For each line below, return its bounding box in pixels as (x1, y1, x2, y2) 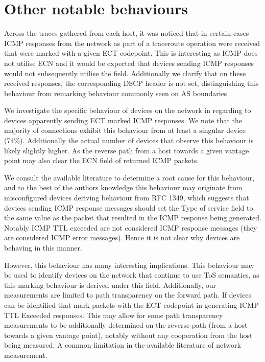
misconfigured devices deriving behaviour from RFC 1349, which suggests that (4, 192, 249, 203)
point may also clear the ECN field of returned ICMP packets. (4, 155, 199, 166)
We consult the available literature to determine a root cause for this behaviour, (4, 172, 255, 183)
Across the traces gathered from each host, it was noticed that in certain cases (4, 28, 249, 38)
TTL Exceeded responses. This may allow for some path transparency (4, 309, 223, 320)
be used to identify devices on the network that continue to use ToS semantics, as (4, 269, 259, 280)
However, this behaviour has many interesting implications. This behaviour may (4, 259, 254, 270)
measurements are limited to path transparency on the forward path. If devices (4, 289, 251, 300)
